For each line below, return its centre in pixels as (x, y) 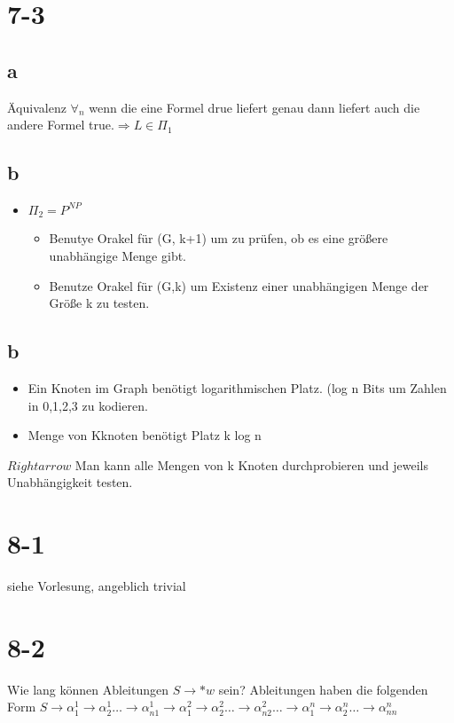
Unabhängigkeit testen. (70, 482)
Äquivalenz (37, 107)
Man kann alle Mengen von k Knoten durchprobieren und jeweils (251, 464)
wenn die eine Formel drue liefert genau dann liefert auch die (254, 107)
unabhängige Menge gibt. (118, 256)
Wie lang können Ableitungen (88, 689)
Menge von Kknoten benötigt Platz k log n (145, 435)
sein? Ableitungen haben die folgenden (323, 689)
